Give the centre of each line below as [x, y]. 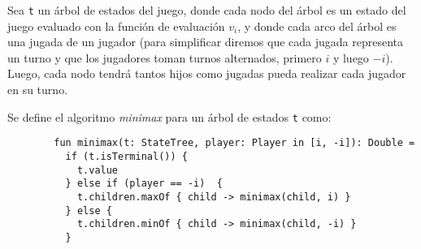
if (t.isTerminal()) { [126, 156]
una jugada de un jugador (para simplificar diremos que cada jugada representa [206, 42]
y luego [351, 57]
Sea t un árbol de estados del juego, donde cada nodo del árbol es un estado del [207, 10]
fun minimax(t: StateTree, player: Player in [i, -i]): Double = [234, 143]
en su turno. [38, 90]
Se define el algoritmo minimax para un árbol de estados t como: [169, 116]
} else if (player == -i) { [144, 184]
